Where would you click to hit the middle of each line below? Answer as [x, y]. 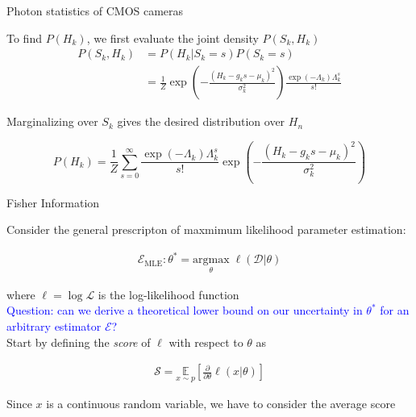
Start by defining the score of [79, 342]
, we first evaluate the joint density [173, 38]
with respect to [206, 342]
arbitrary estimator [54, 325]
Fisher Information [53, 202]
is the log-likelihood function [168, 294]
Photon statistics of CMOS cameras [95, 10]
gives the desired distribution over [201, 121]
